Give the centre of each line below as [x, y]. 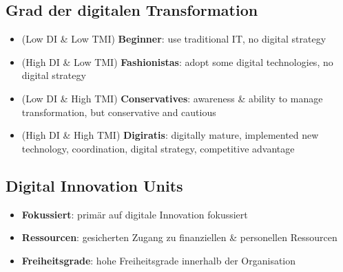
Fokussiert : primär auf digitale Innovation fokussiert [135, 214]
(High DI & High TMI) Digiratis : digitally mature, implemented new [170, 135]
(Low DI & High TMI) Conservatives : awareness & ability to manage [172, 98]
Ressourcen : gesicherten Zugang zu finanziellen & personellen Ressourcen [179, 237]
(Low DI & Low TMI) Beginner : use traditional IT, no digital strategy [174, 39]
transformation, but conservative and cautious [119, 112]
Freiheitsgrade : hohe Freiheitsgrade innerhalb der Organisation [159, 260]
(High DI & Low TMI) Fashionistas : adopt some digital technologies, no [177, 61]
